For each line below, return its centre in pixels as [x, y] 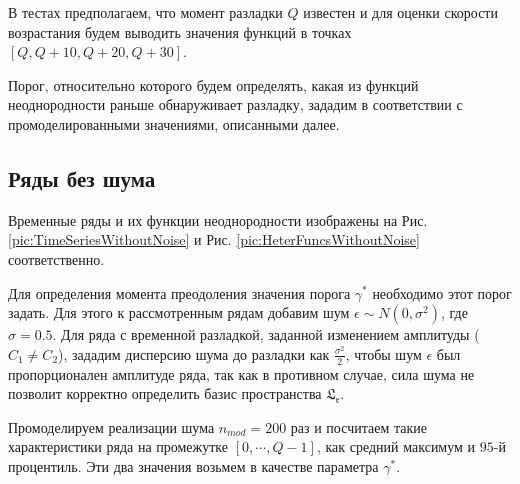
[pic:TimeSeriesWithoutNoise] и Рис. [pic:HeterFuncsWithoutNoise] [214, 239]
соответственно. [56, 258]
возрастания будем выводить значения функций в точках [180, 31]
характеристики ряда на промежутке [118, 446]
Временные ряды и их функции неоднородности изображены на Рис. [218, 219]
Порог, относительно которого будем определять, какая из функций [213, 84]
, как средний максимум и [396, 446]
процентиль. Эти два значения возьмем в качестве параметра [193, 465]
